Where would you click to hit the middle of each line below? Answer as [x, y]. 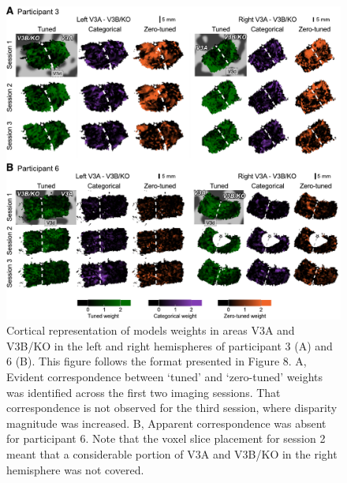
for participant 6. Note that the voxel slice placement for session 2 [166, 438]
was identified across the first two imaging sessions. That [144, 392]
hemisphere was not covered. [75, 469]
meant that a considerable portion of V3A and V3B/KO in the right [172, 454]
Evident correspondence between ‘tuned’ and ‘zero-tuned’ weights [165, 377]
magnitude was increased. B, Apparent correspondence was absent [166, 423]
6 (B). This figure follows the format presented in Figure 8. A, [157, 361]
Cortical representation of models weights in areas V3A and [151, 330]
